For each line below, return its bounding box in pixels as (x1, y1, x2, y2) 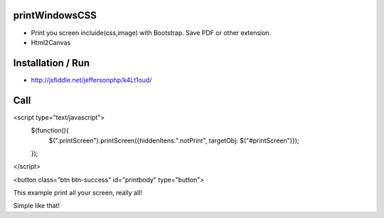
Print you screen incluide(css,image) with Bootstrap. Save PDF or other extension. (31, 28, 272, 37)
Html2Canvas (31, 38, 71, 46)
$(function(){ (31, 126, 69, 135)
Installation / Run (13, 57, 90, 69)
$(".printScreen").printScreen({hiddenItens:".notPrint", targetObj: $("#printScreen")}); (48, 136, 299, 145)
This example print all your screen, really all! (13, 189, 142, 197)
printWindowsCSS (13, 9, 97, 21)
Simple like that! (13, 202, 60, 210)
